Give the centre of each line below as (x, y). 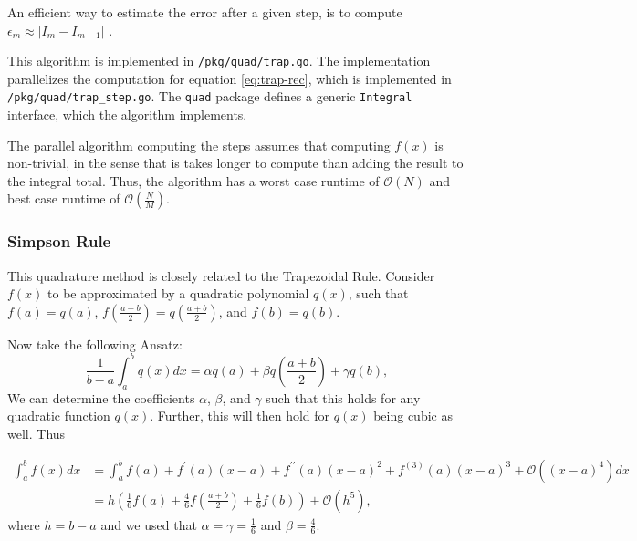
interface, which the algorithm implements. (127, 114)
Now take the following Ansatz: (95, 343)
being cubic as (413, 416)
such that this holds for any (343, 397)
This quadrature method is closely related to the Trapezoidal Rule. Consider (221, 275)
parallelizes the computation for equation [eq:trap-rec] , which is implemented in (230, 78)
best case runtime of (64, 198)
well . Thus (37, 433)
